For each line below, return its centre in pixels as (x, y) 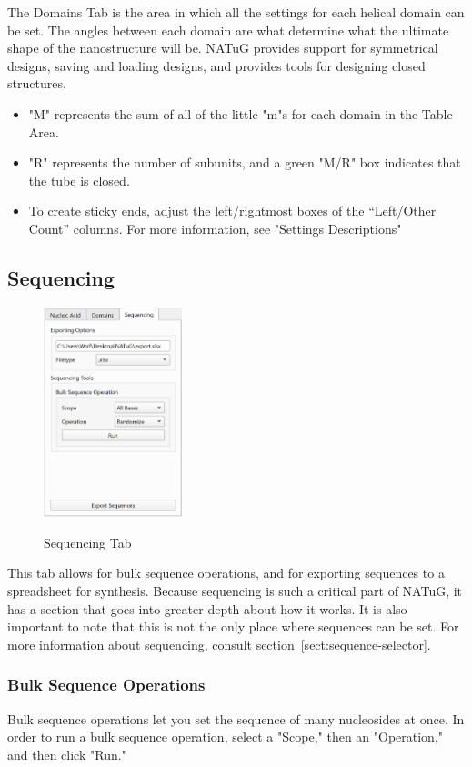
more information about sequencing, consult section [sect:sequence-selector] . (219, 644)
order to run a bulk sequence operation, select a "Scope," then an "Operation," (226, 737)
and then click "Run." (67, 754)
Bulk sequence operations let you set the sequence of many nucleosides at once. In (236, 718)
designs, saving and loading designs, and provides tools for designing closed (216, 65)
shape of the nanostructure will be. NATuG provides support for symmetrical (223, 48)
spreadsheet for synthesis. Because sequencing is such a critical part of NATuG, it (235, 590)
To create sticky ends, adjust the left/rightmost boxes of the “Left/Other (232, 211)
